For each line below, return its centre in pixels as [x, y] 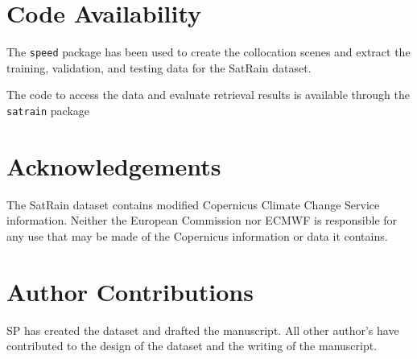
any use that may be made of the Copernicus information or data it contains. [197, 235]
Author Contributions [130, 291]
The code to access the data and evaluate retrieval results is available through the [208, 95]
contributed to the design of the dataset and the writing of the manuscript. [192, 346]
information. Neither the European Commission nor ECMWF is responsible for [202, 220]
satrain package [48, 110]
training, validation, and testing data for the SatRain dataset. [159, 67]
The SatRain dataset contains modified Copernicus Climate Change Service [193, 204]
